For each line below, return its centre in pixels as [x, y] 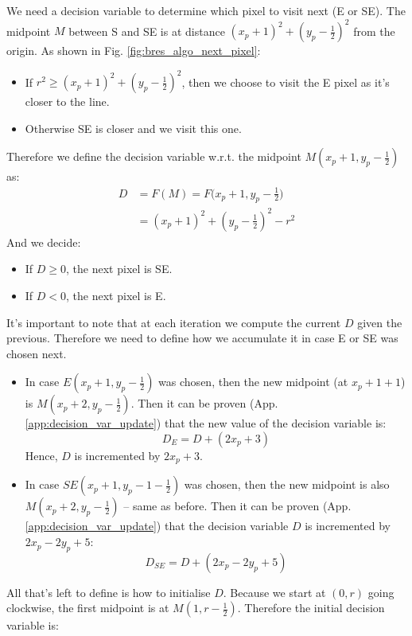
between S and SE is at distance [147, 31]
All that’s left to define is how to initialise [109, 592]
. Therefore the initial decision [311, 608]
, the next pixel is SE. [119, 269]
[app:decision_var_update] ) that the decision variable [157, 526]
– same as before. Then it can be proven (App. [237, 506]
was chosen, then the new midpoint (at [253, 382]
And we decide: [44, 242]
